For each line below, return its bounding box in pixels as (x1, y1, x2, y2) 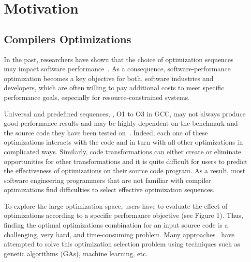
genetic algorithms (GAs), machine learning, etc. (4, 248, 148, 258)
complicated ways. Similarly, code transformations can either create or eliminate (4, 146, 241, 156)
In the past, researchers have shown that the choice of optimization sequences (4, 54, 234, 64)
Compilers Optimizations (4, 31, 132, 46)
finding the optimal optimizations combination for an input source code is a (4, 220, 228, 230)
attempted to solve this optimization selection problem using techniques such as (4, 239, 240, 249)
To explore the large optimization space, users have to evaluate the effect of (4, 200, 228, 211)
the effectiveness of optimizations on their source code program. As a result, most (4, 165, 246, 176)
